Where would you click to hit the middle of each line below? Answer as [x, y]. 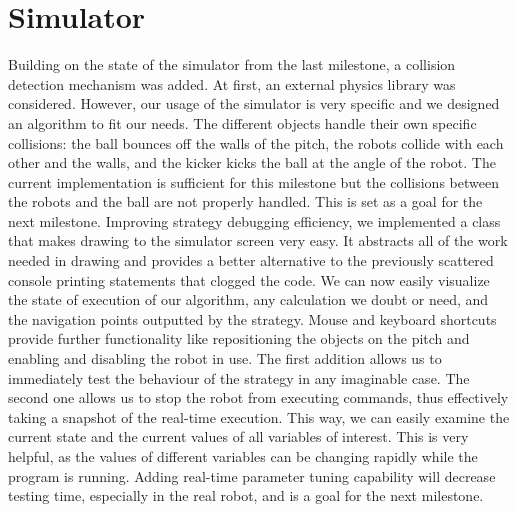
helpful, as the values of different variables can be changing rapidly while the [243, 456]
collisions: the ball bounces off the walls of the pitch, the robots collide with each [256, 142]
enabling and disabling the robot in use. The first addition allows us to [225, 358]
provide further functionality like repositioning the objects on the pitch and [239, 338]
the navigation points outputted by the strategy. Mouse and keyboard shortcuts [252, 318]
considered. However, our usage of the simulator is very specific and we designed [254, 103]
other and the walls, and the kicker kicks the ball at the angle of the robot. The [252, 162]
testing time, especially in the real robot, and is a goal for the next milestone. [246, 495]
